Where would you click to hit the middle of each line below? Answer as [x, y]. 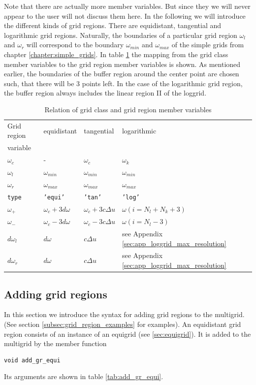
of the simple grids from [208, 45]
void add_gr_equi [32, 360]
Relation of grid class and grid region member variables [128, 109]
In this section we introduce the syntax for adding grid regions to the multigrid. [124, 314]
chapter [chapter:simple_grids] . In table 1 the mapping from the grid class [116, 54]
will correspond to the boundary [75, 45]
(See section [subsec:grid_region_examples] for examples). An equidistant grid [123, 324]
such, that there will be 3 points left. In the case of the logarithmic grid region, [123, 83]
